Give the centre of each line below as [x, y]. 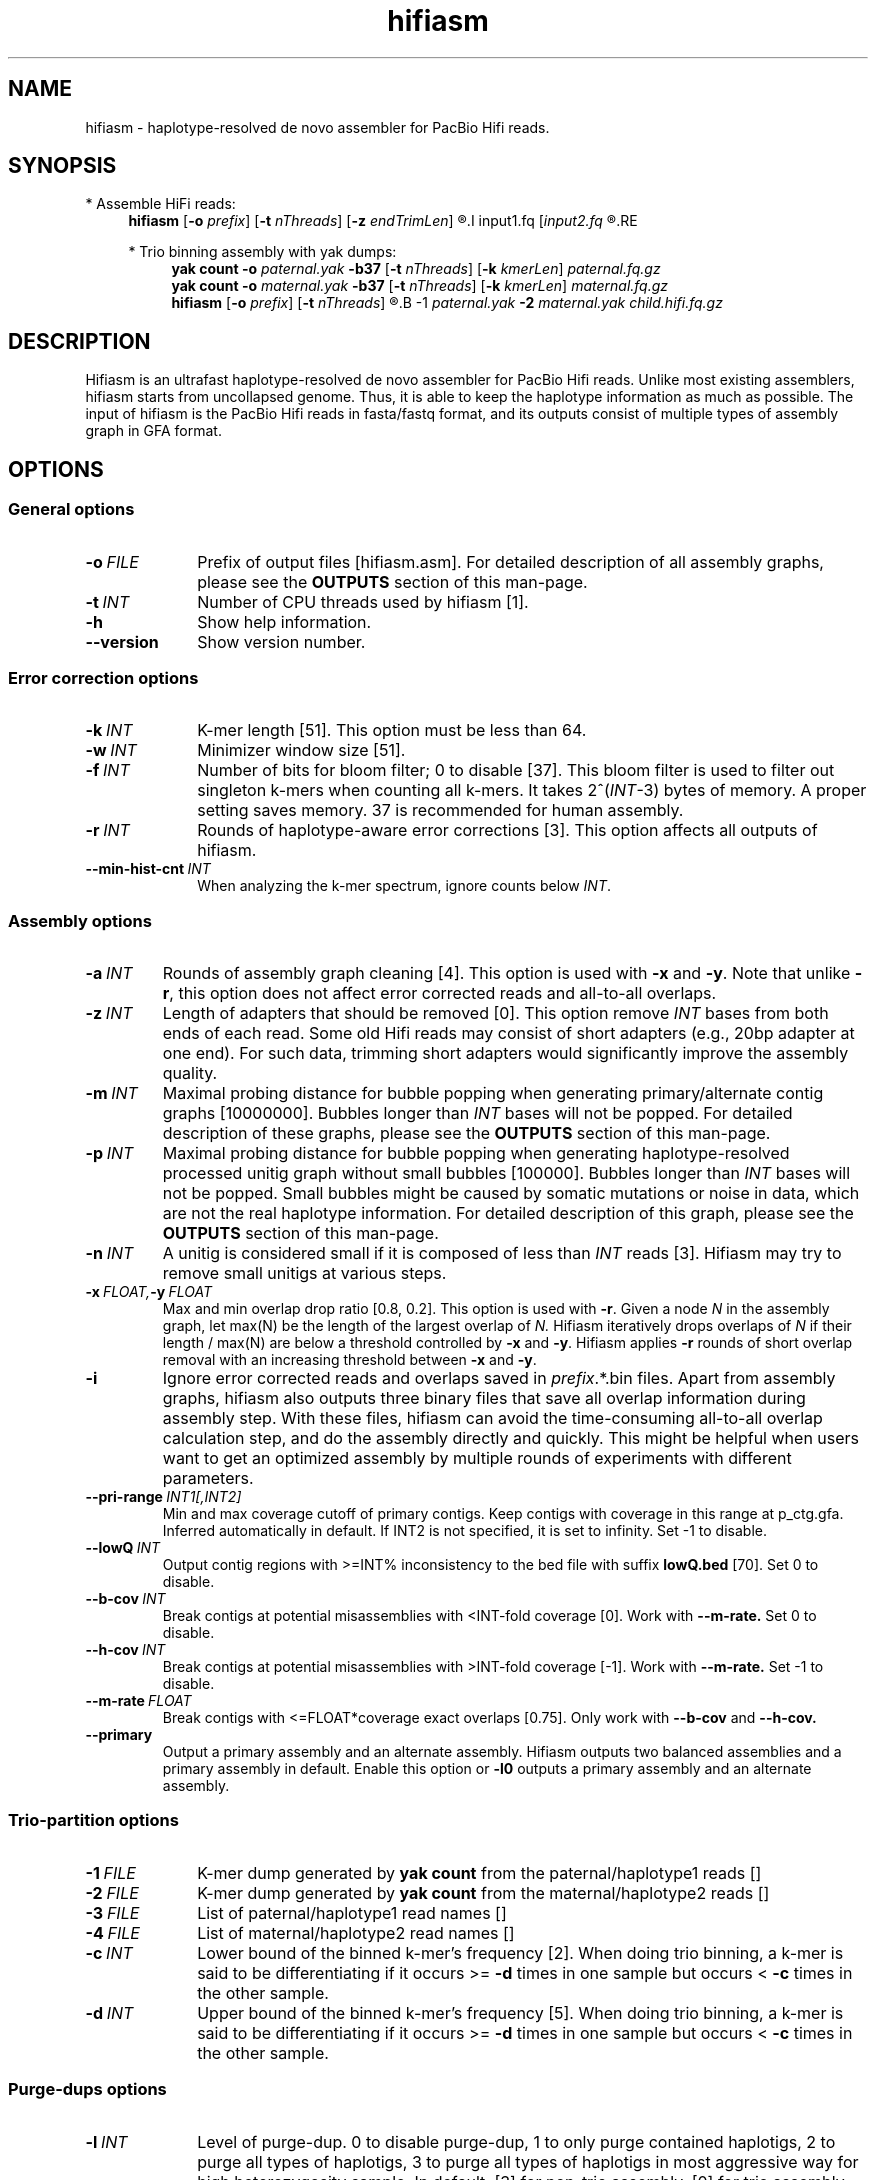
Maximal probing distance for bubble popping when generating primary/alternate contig [493, 1093]
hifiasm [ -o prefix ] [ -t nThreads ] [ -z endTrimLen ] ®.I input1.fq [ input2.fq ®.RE [383, 221]
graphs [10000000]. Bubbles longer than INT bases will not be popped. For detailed [477, 1113]
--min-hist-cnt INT [148, 869]
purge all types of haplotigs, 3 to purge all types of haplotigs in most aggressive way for [528, 2161]
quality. [190, 1073]
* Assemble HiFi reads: [160, 204]
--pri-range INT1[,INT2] [163, 1496]
